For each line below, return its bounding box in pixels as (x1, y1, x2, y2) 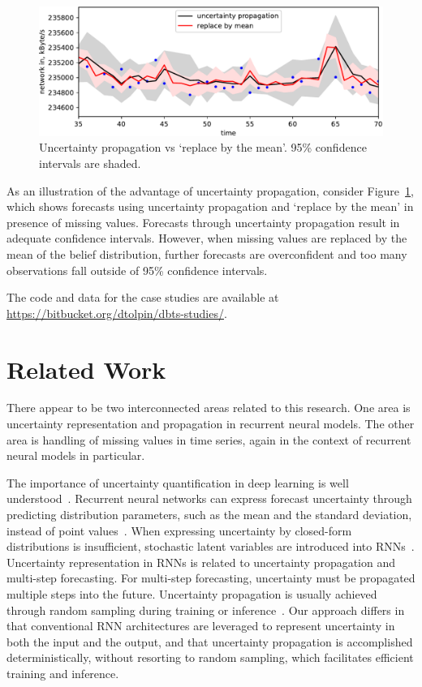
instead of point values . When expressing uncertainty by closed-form (6, 522, 352, 539)
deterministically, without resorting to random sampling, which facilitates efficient (6, 649, 414, 666)
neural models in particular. (6, 447, 145, 464)
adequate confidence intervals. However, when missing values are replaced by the (6, 230, 407, 247)
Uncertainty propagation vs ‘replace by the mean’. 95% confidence (39, 139, 367, 156)
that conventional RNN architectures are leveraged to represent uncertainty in (6, 617, 395, 634)
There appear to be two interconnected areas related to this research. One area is (6, 399, 411, 416)
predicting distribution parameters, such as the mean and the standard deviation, (6, 506, 412, 523)
